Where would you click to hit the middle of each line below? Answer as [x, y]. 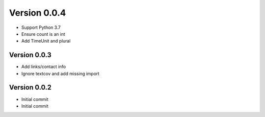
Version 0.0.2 [30, 87]
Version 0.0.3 [30, 55]
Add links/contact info [44, 67]
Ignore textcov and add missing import [60, 73]
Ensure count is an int [43, 34]
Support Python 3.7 [41, 27]
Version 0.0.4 [38, 13]
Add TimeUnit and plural [46, 41]
